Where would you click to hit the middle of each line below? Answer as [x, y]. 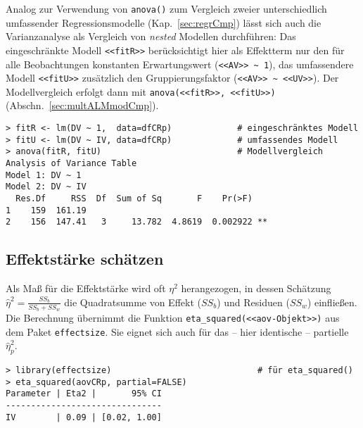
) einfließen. [332, 302]
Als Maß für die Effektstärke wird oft [86, 288]
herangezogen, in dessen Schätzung [256, 288]
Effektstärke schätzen [85, 259]
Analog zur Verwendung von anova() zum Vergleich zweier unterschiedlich [166, 8]
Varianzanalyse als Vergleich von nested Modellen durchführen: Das [151, 36]
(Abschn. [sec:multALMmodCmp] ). [82, 105]
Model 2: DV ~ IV [46, 187]
